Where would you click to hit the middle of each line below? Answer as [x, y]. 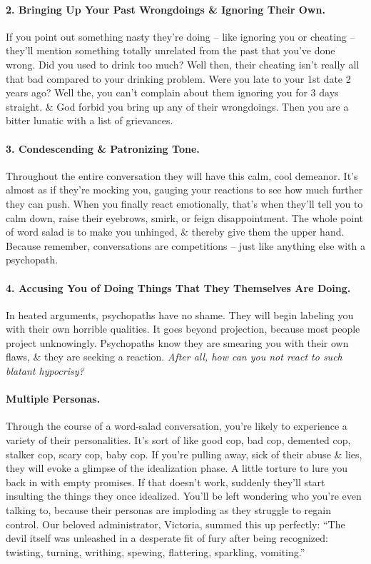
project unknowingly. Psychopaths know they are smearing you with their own [177, 342]
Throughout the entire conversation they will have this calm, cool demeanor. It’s [182, 175]
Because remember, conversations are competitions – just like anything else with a [185, 245]
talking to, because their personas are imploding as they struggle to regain [168, 510]
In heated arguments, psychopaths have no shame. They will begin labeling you [180, 314]
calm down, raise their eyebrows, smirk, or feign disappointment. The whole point [185, 217]
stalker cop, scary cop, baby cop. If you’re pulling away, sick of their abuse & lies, [184, 454]
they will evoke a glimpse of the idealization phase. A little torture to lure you [177, 468]
